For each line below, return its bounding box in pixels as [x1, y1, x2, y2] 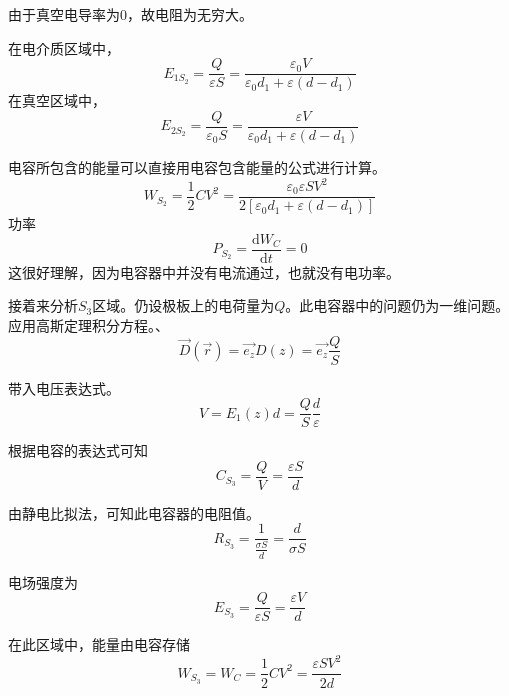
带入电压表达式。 [8, 377, 120, 398]
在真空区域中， [8, 90, 106, 111]
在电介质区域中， [8, 37, 120, 58]
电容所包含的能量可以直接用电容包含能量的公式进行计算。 [8, 156, 386, 177]
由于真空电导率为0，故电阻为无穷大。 [8, 4, 253, 24]
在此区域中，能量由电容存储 [8, 634, 190, 655]
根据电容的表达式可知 [8, 440, 148, 461]
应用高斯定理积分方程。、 [8, 314, 169, 335]
